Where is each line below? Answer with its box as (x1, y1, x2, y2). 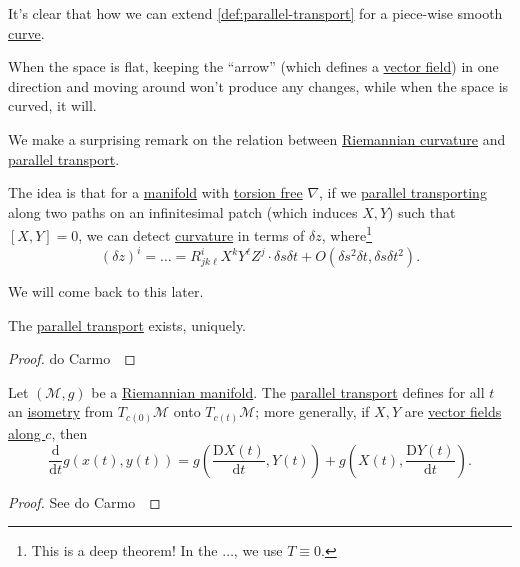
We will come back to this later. (8, 281, 204, 302)
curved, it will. (8, 95, 97, 116)
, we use (233, 540, 283, 561)
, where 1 (321, 222, 372, 245)
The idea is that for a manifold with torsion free (8, 182, 303, 203)
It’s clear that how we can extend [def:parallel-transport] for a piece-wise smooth (8, 3, 503, 23)
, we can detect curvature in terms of (78, 225, 305, 245)
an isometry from (8, 401, 114, 422)
